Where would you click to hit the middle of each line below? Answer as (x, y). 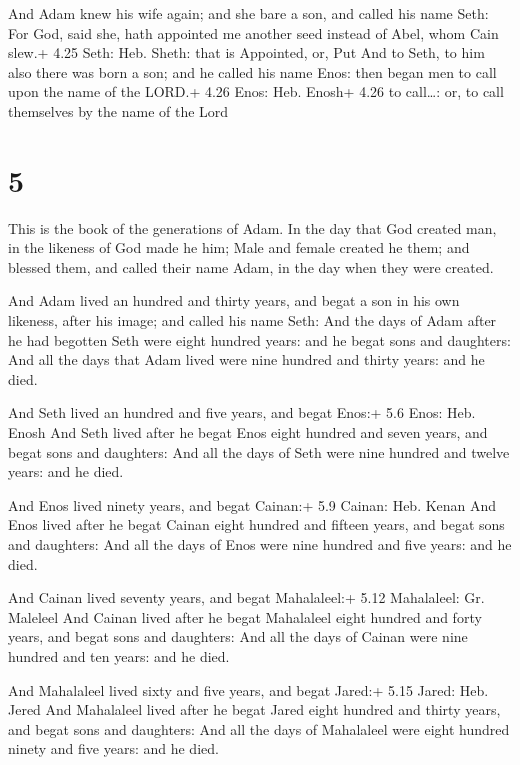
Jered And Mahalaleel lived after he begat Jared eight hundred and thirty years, (254, 709)
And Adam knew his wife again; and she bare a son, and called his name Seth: (248, 13)
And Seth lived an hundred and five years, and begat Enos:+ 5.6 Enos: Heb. (242, 412)
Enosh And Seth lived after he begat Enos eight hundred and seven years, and (248, 432)
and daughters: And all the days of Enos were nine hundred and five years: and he (260, 544)
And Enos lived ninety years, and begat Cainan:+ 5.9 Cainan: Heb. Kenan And (252, 504)
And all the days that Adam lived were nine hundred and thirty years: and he (246, 359)
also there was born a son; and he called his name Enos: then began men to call (252, 71)
